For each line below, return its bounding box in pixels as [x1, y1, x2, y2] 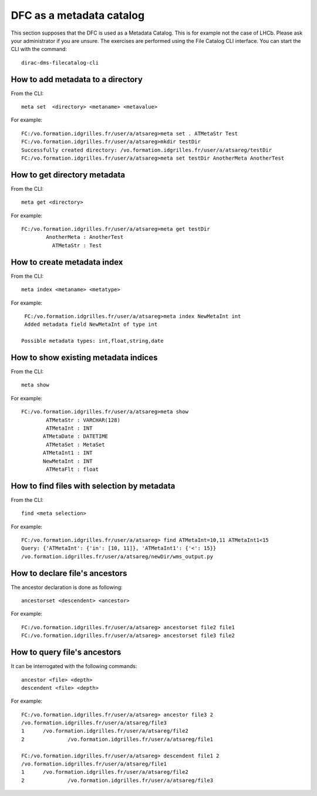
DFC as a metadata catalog [11, 9, 145, 22]
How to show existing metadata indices [11, 352, 158, 362]
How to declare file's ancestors [11, 568, 127, 578]
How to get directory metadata [11, 170, 126, 180]
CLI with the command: [11, 46, 68, 53]
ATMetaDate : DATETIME [43, 433, 109, 440]
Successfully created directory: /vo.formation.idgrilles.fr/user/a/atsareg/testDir [21, 147, 272, 153]
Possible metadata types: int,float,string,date [21, 338, 164, 345]
